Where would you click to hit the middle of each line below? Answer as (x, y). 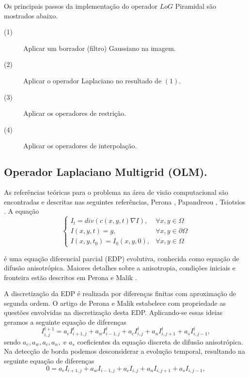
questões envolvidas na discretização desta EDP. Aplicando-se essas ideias (113, 312)
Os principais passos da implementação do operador (81, 6)
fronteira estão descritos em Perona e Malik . (70, 277)
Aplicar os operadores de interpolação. (80, 146)
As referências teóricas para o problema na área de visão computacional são (116, 192)
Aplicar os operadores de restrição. (75, 113)
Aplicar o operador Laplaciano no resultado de (93, 80)
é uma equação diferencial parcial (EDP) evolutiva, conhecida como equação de (122, 258)
